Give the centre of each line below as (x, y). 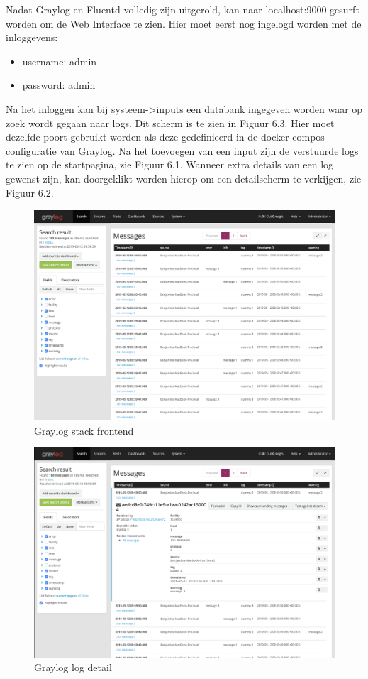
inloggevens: (32, 37)
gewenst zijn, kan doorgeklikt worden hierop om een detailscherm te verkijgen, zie (184, 178)
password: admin (59, 85)
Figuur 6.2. (30, 192)
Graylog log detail (73, 667)
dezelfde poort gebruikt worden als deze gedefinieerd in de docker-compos (165, 137)
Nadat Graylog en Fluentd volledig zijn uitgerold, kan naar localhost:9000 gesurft (183, 9)
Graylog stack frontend (84, 430)
